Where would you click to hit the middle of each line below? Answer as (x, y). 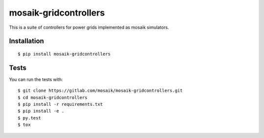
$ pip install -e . (41, 111)
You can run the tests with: (36, 79)
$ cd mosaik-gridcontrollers (53, 97)
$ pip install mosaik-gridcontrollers (64, 54)
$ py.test (29, 118)
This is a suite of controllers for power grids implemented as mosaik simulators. (89, 27)
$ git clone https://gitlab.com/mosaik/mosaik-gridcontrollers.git (100, 91)
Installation (26, 41)
